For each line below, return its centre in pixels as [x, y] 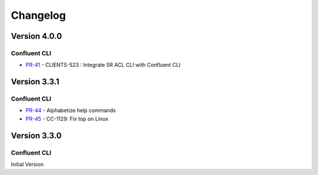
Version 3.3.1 [35, 82]
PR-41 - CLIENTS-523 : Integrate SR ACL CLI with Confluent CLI [103, 65]
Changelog [38, 15]
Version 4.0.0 [36, 36]
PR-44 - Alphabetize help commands [71, 110]
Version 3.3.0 [36, 135]
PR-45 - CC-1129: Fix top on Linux [67, 119]
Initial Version [27, 164]
